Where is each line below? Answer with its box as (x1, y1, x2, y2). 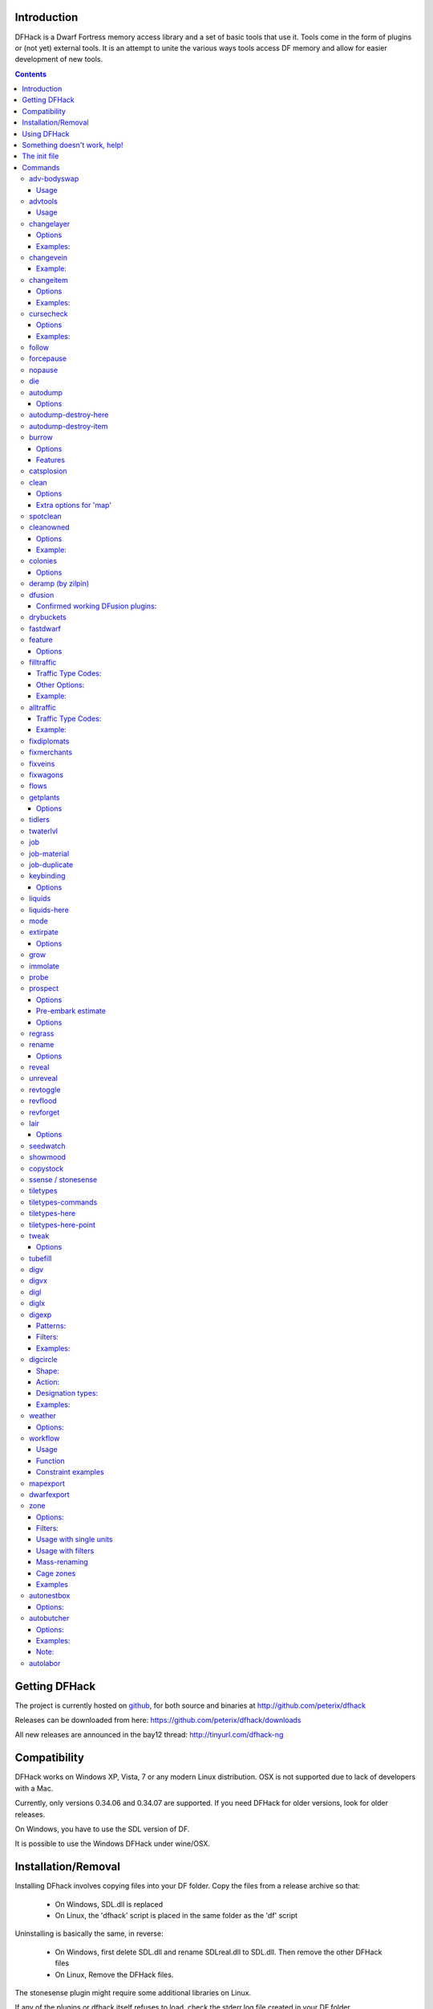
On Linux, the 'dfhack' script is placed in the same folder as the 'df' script (55, 1911, 298, 1920)
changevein (29, 252, 68, 262)
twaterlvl (29, 826, 58, 836)
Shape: (36, 1366, 59, 1376)
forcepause (29, 354, 67, 363)
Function (36, 1455, 65, 1466)
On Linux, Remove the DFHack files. (55, 1970, 174, 1979)
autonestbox (29, 1591, 71, 1601)
